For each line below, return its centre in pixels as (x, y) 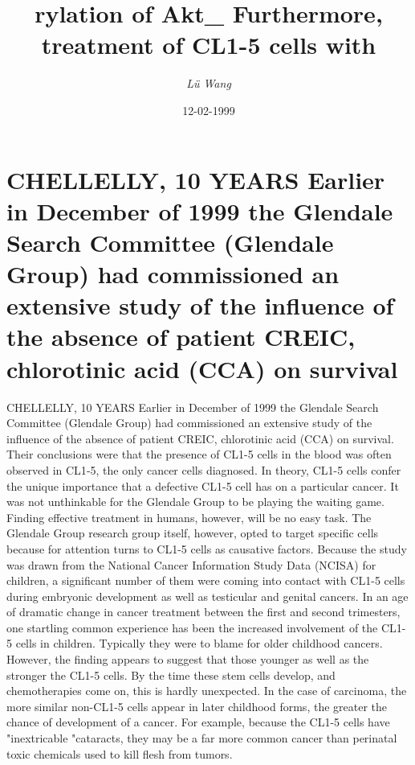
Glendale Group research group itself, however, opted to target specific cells (193, 533)
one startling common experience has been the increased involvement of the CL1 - (206, 627)
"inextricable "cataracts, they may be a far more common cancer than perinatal (202, 738)
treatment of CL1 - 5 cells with (209, 45)
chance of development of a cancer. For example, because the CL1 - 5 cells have (198, 722)
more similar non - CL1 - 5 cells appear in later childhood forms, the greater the (197, 706)
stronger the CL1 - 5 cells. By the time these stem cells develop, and (171, 675)
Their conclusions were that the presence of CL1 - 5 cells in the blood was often (199, 454)
